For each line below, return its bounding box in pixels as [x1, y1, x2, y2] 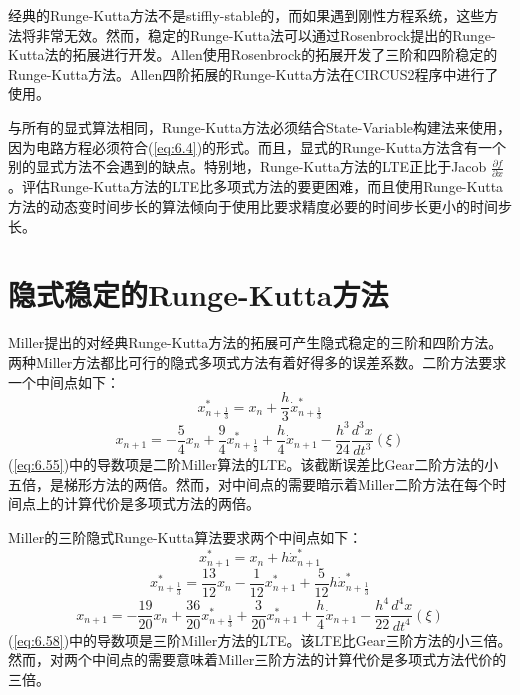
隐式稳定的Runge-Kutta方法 [8, 274, 389, 315]
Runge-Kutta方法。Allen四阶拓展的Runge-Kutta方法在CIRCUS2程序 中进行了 [8, 63, 499, 84]
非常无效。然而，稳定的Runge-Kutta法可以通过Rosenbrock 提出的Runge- [35, 24, 496, 45]
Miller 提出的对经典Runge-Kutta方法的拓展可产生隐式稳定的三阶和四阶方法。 [8, 332, 503, 353]
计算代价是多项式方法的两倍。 [63, 493, 260, 514]
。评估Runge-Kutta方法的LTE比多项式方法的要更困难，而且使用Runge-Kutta [8, 176, 504, 197]
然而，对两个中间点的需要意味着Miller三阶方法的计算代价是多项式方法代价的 [8, 649, 507, 670]
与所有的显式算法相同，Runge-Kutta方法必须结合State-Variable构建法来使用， [8, 116, 512, 137]
